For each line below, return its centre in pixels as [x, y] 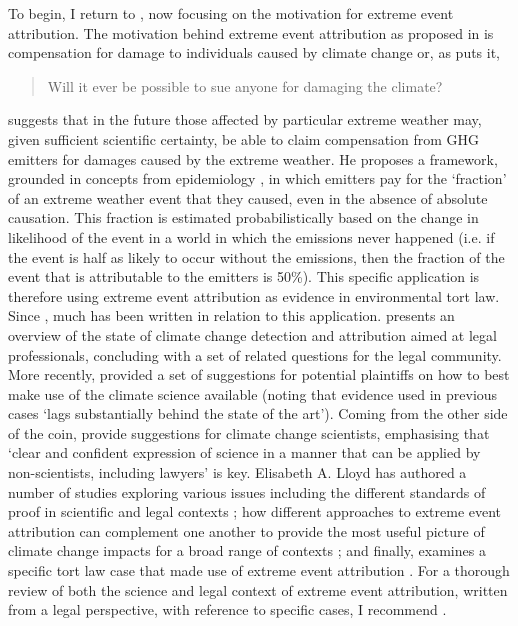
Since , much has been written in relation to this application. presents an [231, 315]
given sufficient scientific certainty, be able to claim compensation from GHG [244, 138]
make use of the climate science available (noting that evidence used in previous [253, 393]
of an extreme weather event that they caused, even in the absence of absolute [248, 197]
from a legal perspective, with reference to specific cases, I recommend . [227, 609]
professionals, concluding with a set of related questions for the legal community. [255, 354]
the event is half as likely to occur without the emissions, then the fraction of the [256, 256]
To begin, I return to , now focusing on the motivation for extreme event [231, 13]
